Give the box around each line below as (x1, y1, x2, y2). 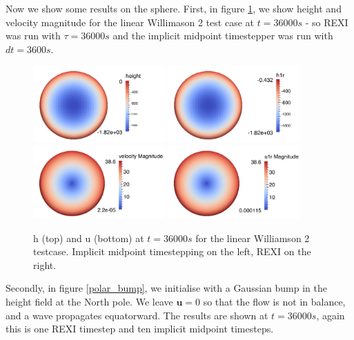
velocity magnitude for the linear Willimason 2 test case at (6, 14, 255, 29)
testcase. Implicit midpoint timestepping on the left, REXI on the (33, 244, 311, 259)
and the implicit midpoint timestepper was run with (112, 28, 333, 43)
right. (33, 257, 57, 272)
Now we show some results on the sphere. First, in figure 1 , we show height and (6, 1, 342, 15)
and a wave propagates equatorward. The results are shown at (6, 308, 268, 322)
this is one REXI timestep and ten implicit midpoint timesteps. (6, 321, 274, 336)
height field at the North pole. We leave (6, 294, 173, 308)
